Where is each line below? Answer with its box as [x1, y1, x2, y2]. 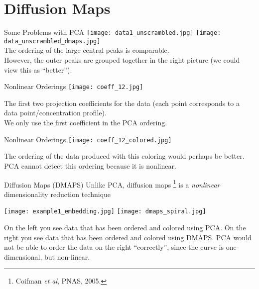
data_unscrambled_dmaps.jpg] [4, 37, 101, 45]
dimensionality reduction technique [4, 189, 111, 199]
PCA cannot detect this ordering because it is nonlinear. [4, 160, 176, 171]
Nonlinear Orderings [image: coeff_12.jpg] [4, 81, 143, 92]
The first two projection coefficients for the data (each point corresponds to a [4, 97, 240, 108]
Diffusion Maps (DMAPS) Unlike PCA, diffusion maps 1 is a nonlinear [4, 178, 220, 190]
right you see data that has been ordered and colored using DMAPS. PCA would [4, 232, 252, 242]
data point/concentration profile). [4, 107, 107, 118]
